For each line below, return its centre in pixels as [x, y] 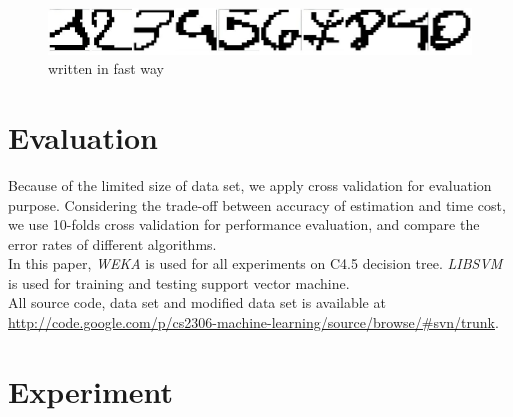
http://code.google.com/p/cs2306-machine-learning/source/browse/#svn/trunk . [253, 322]
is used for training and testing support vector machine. [179, 282]
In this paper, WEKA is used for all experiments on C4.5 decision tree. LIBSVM [255, 263]
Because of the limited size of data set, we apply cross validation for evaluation [250, 184]
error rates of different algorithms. [112, 243]
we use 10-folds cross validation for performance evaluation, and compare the [244, 224]
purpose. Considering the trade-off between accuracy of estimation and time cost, [257, 204]
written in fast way [106, 68]
